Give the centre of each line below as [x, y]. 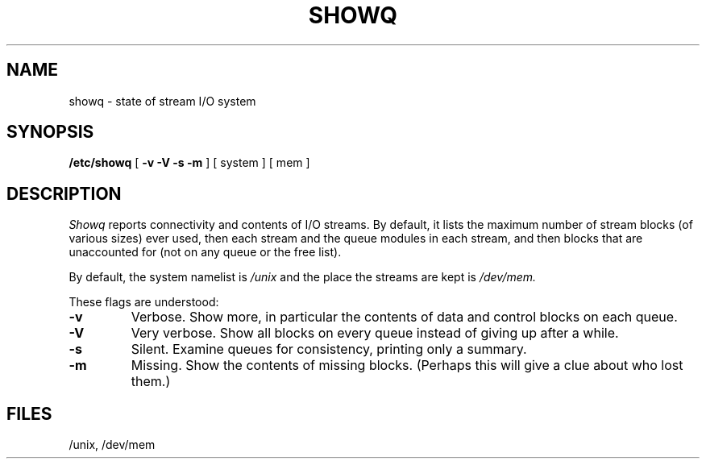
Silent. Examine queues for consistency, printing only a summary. [329, 349]
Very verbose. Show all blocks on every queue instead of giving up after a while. [375, 333]
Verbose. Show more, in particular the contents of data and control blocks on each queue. [404, 317]
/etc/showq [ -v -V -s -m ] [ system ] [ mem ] [189, 163]
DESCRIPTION [64, 193]
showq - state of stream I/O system [162, 101]
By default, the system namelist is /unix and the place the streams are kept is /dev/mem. [303, 277]
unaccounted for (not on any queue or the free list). [205, 252]
